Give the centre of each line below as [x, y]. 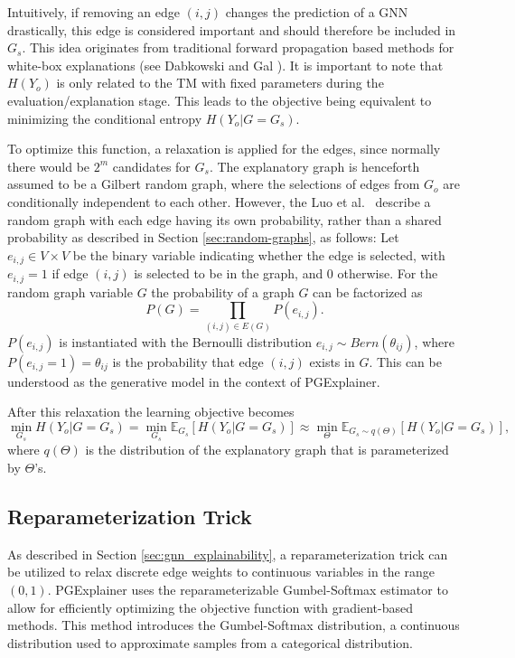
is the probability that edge [188, 361]
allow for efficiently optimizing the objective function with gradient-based [210, 607]
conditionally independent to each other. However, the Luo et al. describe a [219, 201]
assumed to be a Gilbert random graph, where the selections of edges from [214, 184]
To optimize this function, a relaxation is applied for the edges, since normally [224, 149]
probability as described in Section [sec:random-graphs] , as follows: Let [203, 237]
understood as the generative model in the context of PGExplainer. [194, 381]
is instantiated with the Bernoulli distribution [186, 341]
